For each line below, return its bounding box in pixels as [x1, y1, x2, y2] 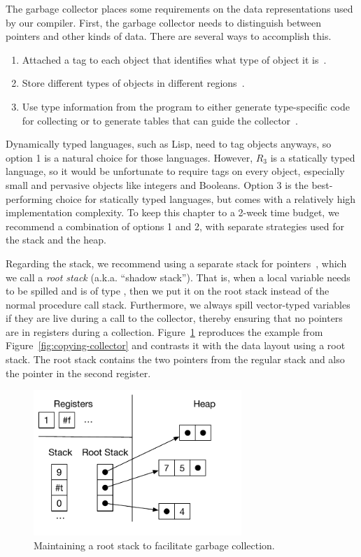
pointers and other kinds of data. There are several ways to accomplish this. [6, 29, 332, 43]
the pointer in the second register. [6, 365, 151, 380]
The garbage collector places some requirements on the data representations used [6, 1, 353, 15]
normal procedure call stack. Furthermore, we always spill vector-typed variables [6, 297, 351, 311]
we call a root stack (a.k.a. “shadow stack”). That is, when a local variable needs [6, 269, 351, 284]
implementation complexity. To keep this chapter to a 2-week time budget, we [6, 205, 339, 220]
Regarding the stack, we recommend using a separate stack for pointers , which [6, 255, 347, 270]
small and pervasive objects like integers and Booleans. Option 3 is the [6, 177, 309, 192]
